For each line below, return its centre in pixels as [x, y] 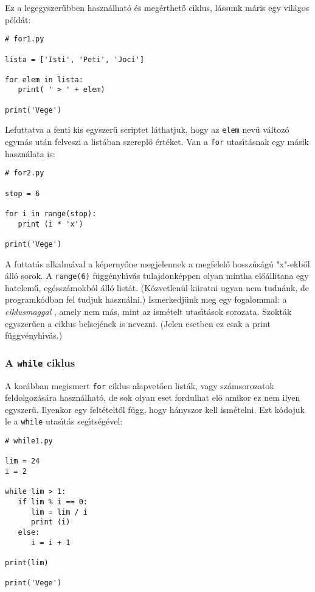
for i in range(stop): [51, 213]
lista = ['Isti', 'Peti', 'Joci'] [75, 59]
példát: [18, 19]
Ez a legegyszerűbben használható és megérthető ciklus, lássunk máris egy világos [157, 7]
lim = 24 [22, 461]
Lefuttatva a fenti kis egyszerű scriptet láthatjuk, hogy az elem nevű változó [147, 129]
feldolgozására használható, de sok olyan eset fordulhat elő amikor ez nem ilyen [153, 397]
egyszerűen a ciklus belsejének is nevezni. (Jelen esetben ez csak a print [138, 323]
